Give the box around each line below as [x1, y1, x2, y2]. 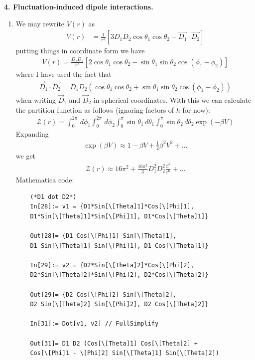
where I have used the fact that [15, 68, 112, 79]
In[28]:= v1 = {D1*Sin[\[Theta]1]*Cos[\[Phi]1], [30, 203, 194, 210]
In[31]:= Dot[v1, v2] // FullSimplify [30, 320, 159, 328]
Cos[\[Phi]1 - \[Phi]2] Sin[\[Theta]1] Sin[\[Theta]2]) [30, 350, 219, 357]
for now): [182, 104, 210, 115]
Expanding [15, 129, 49, 139]
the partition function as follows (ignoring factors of [15, 104, 174, 115]
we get [15, 151, 36, 161]
